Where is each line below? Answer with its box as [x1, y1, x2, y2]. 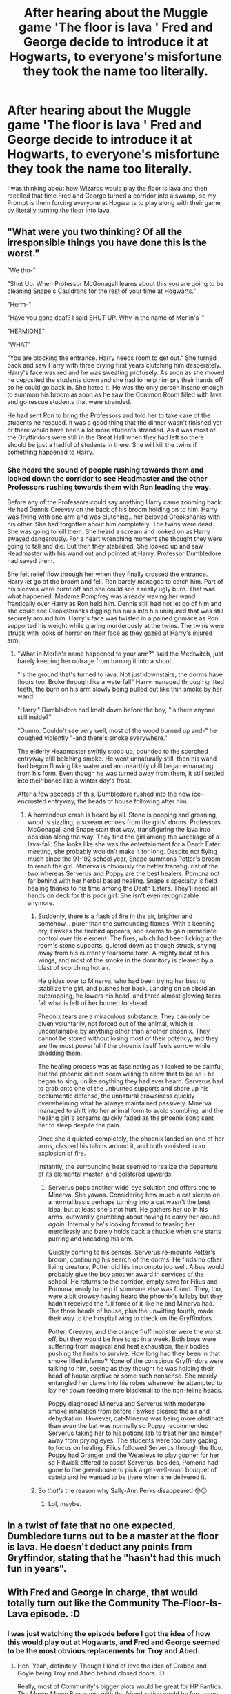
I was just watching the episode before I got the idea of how [7, 1628, 210, 1638]
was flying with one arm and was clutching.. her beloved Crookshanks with [7, 513, 221, 521]
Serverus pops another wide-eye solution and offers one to [48, 1183, 217, 1192]
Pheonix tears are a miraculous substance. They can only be [37, 1012, 210, 1020]
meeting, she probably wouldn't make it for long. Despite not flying [27, 848, 217, 856]
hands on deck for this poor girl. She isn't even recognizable [27, 891, 199, 900]
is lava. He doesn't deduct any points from [7, 1541, 193, 1553]
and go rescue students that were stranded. [7, 397, 132, 406]
